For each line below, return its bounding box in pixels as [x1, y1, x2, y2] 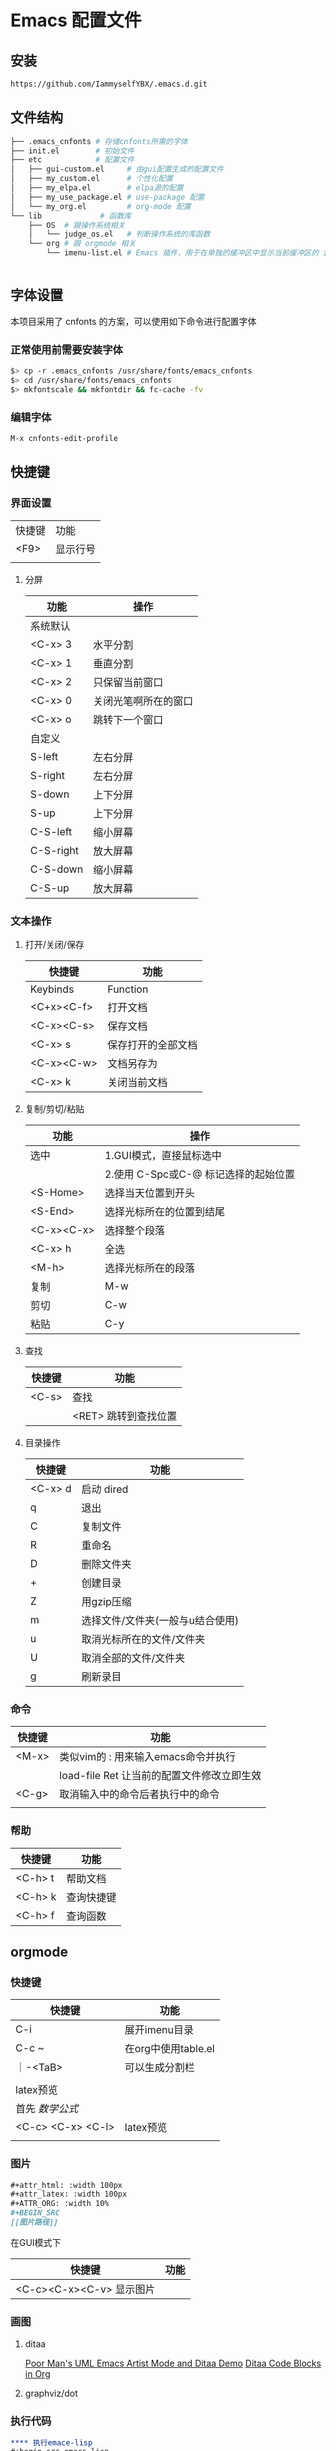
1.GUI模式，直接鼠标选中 [104, 1148, 222, 1162]
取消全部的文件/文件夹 [81, 1651, 186, 1665]
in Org [24, 2368, 51, 2380]
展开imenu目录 [124, 2023, 194, 2037]
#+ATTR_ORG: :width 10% [10, 2199, 110, 2209]
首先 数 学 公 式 [15, 2102, 79, 2116]
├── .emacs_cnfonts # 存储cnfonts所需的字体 [10, 136, 188, 146]
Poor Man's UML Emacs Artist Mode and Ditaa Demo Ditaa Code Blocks [24, 2357, 322, 2370]
